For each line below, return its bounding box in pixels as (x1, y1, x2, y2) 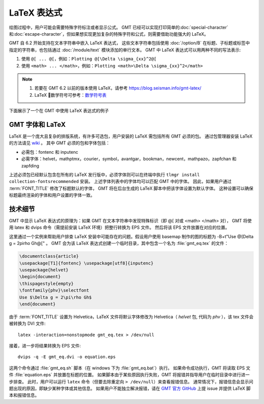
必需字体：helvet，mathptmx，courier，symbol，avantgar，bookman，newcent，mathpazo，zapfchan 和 (21, 156, 237, 162)
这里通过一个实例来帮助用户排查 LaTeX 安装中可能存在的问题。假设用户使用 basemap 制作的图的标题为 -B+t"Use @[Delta (9, 233, 254, 239)
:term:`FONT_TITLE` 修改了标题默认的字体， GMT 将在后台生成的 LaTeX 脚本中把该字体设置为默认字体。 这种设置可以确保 (9, 185, 254, 191)
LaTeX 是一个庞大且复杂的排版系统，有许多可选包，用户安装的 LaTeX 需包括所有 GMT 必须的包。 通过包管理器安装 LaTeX (9, 133, 253, 139)
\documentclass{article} (19, 254, 79, 259)
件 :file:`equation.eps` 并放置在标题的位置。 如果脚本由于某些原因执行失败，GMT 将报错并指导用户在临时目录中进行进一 (9, 372, 250, 378)
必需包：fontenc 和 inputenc (21, 149, 78, 155)
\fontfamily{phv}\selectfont (19, 288, 89, 293)
